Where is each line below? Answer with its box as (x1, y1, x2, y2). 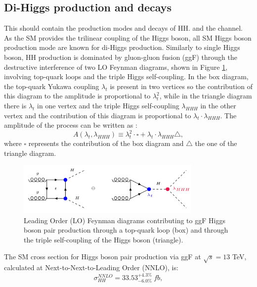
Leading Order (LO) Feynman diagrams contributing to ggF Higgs (24, 215, 225, 225)
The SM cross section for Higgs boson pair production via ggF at (4, 251, 201, 261)
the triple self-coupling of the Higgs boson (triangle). (24, 234, 183, 244)
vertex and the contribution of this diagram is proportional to (4, 110, 191, 120)
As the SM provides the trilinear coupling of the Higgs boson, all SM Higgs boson (4, 32, 252, 43)
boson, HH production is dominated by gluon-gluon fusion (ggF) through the (4, 51, 237, 62)
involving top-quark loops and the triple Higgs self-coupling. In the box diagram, (4, 71, 249, 82)
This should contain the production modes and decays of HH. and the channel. (4, 23, 243, 33)
